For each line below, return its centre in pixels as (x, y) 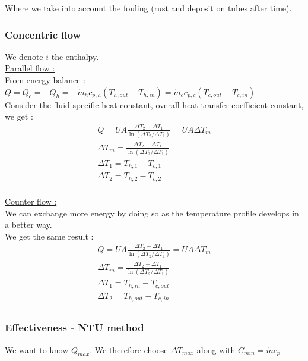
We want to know (37, 349)
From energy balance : (45, 80)
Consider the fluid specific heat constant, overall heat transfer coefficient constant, (154, 104)
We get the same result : (49, 236)
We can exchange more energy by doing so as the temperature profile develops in (152, 213)
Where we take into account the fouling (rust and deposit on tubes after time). (148, 8)
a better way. (28, 225)
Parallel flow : (30, 68)
